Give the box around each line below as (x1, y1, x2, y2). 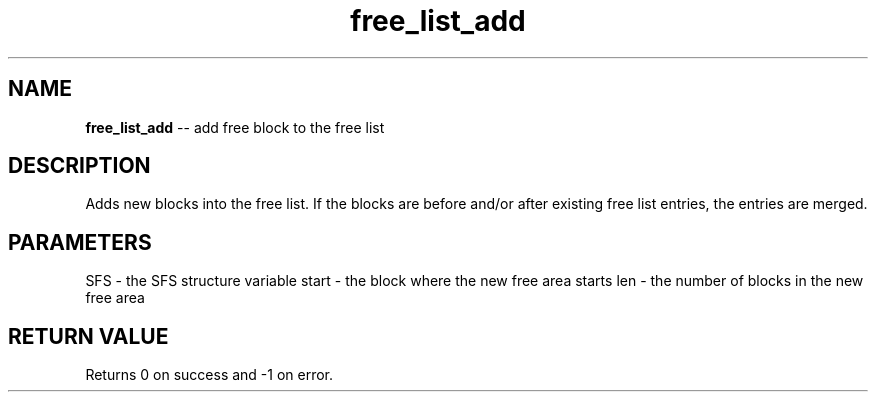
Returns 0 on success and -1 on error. (85, 366, 334, 384)
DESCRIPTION (8, 153, 151, 179)
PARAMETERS (8, 229, 152, 255)
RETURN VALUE (8, 323, 169, 349)
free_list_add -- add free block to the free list (85, 118, 385, 136)
